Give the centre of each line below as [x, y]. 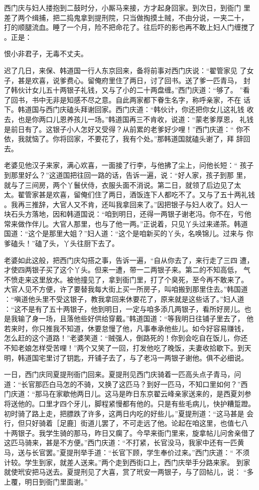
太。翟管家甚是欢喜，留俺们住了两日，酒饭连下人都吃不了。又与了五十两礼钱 [129, 194]
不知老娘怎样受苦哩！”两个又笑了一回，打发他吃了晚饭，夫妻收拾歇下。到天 [128, 348]
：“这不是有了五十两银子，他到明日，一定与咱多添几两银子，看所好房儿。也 [128, 308]
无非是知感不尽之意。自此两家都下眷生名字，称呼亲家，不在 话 [148, 99]
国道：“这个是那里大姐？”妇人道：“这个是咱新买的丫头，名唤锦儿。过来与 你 [129, 233]
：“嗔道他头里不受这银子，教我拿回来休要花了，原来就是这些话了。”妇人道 [124, 299]
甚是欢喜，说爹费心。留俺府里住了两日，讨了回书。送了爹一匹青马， [129, 80]
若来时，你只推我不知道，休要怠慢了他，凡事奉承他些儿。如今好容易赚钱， [126, 328]
